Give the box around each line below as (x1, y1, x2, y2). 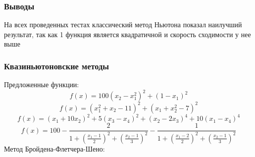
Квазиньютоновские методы (4, 59, 109, 72)
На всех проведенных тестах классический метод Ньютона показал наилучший (4, 19, 242, 30)
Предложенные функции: (4, 79, 79, 90)
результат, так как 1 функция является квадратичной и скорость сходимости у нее (4, 29, 251, 39)
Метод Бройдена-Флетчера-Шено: (4, 143, 105, 154)
